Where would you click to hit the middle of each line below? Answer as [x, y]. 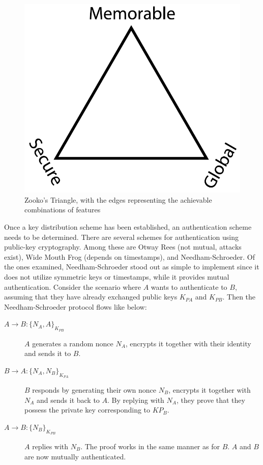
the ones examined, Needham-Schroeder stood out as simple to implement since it [132, 267]
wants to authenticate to [189, 286]
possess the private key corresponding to [87, 410]
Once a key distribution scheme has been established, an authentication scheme [128, 227]
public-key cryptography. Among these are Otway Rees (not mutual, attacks [123, 247]
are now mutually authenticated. [75, 456]
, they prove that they [211, 400]
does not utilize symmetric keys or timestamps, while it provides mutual [117, 277]
